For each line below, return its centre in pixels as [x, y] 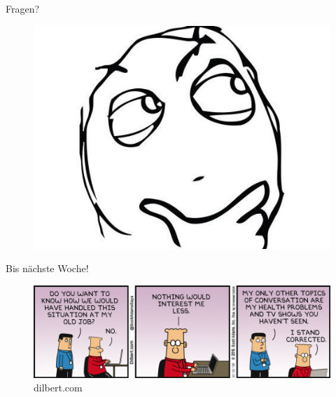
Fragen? [23, 8]
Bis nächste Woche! [47, 268]
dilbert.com [58, 388]
